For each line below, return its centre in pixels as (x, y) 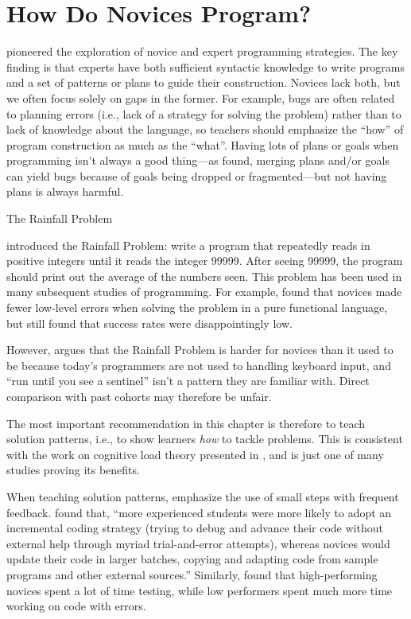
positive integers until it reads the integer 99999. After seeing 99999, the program (205, 261)
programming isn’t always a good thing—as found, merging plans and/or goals (198, 160)
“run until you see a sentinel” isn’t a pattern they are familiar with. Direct (188, 381)
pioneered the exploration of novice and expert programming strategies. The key (202, 51)
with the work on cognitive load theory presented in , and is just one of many (195, 454)
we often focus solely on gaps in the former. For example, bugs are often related (201, 97)
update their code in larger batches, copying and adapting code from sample (192, 559)
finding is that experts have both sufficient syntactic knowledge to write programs (206, 66)
